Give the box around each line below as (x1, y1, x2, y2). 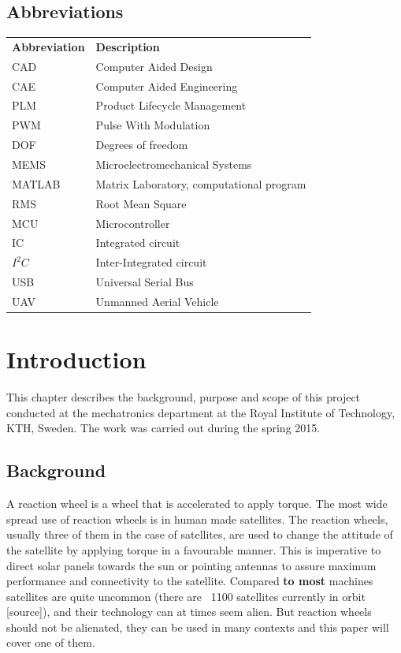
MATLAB (12, 175, 61, 192)
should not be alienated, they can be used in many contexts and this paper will (6, 618, 389, 635)
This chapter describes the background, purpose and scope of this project (6, 389, 361, 405)
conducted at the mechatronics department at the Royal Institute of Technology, (6, 404, 395, 420)
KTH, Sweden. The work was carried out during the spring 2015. (6, 420, 321, 436)
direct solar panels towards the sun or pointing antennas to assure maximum (6, 557, 377, 573)
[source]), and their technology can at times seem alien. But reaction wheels (6, 603, 372, 620)
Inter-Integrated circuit (95, 254, 207, 271)
